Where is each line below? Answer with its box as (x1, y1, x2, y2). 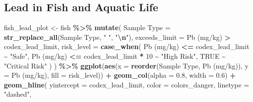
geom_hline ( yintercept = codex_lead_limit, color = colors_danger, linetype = (4, 79, 249, 89)
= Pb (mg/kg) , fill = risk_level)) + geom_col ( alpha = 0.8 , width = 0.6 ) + (4, 70, 236, 80)
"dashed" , (4, 89, 32, 99)
